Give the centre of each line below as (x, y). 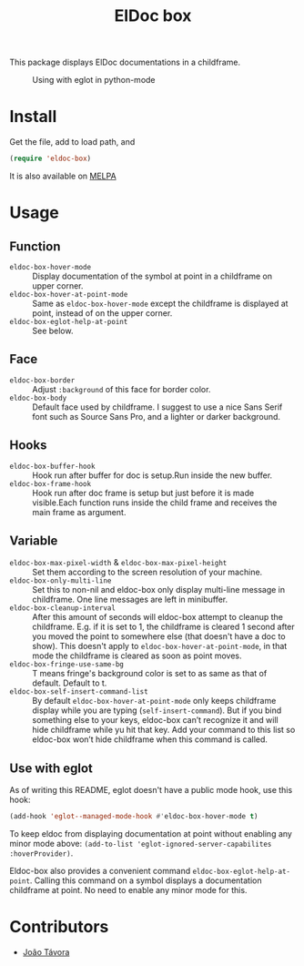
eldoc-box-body (38, 398)
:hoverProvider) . (41, 853)
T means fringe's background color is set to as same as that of (150, 674)
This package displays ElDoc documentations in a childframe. (125, 62)
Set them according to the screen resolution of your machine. (147, 572)
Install (33, 117)
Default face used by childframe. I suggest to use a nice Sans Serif (157, 407)
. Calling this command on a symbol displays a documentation (146, 880)
